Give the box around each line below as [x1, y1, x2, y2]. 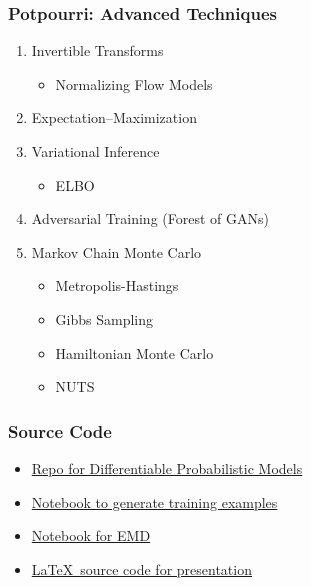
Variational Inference [31, 141, 160, 161]
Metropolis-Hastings [55, 275, 179, 296]
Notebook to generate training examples [31, 491, 278, 512]
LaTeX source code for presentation [31, 558, 252, 579]
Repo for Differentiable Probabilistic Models [31, 457, 303, 478]
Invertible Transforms [31, 40, 164, 61]
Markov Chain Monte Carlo [31, 241, 202, 262]
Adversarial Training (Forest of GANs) [31, 208, 269, 229]
